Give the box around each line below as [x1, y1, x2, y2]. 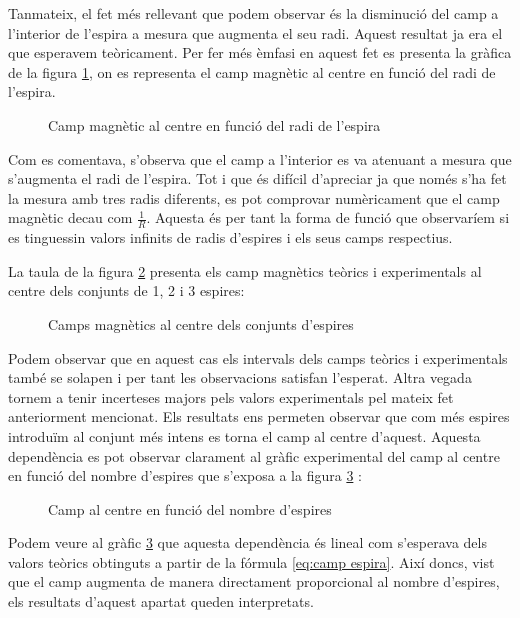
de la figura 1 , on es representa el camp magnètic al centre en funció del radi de [8, 61, 496, 82]
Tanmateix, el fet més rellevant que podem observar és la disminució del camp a [8, 3, 499, 23]
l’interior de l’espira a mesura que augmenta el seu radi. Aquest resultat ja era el [8, 22, 503, 43]
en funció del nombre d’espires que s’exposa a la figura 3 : [8, 465, 362, 486]
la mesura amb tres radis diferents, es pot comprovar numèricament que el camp [8, 187, 500, 208]
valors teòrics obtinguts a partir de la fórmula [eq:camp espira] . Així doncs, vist [8, 551, 495, 572]
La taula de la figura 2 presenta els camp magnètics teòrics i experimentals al [8, 260, 482, 281]
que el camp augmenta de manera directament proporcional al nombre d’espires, [8, 571, 500, 592]
